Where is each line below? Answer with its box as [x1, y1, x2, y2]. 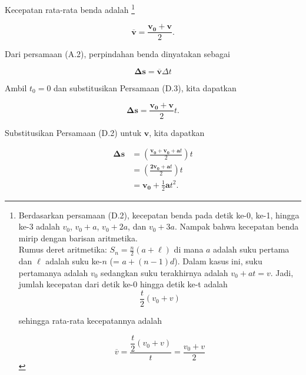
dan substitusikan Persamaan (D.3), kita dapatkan [54, 81, 237, 94]
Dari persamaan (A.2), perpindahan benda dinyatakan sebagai [5, 48, 230, 60]
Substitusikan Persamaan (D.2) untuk [5, 126, 142, 138]
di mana [174, 243, 204, 255]
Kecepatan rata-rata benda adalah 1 [5, 2, 135, 15]
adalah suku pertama [213, 243, 290, 255]
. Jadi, [270, 266, 294, 278]
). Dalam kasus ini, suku [174, 255, 262, 267]
